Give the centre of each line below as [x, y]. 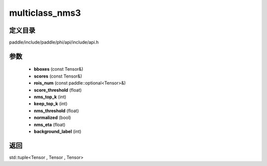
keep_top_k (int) [51, 104]
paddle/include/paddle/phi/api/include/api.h [54, 42]
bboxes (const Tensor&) [59, 69]
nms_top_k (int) [50, 97]
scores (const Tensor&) [58, 76]
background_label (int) [58, 131]
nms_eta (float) [50, 124]
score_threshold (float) [58, 90]
